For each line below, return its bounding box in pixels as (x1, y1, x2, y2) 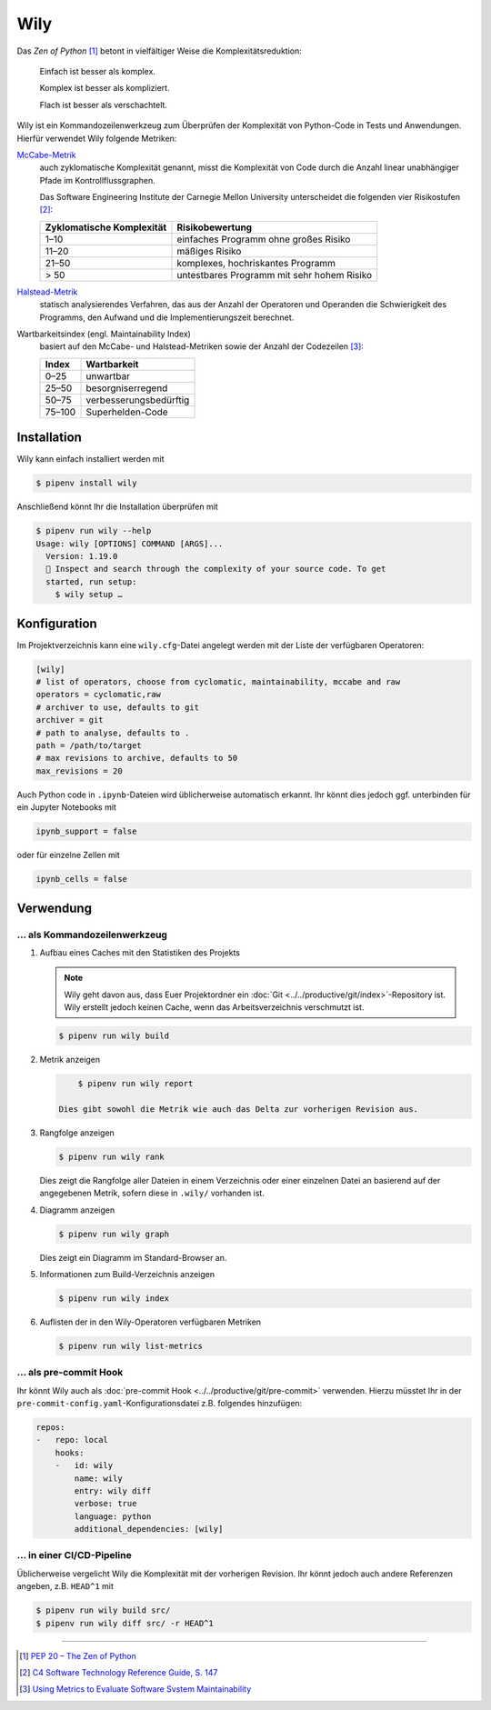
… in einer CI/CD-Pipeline (16, 1549, 132, 1562)
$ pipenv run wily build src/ (35, 1605, 171, 1615)
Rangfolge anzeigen (39, 1127, 115, 1138)
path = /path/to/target (35, 741, 143, 751)
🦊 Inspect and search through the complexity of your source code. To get (45, 564, 386, 575)
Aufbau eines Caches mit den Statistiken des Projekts (39, 946, 241, 958)
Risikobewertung (176, 221, 253, 234)
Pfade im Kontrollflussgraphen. (39, 175, 156, 185)
